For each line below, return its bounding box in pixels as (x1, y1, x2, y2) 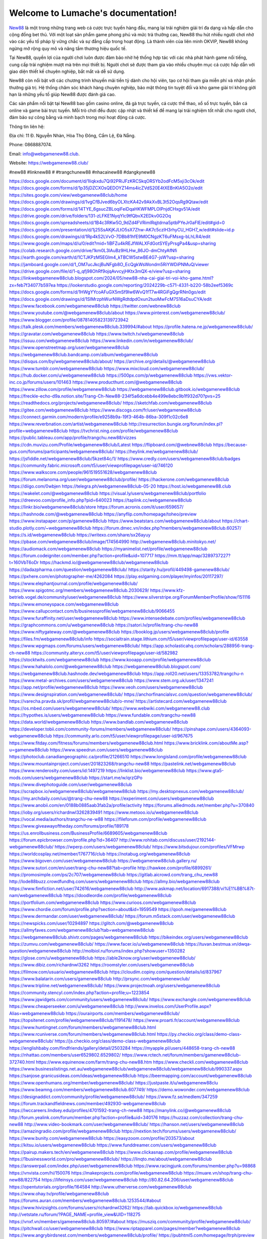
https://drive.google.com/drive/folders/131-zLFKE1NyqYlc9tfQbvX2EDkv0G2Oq (9, 213, 172, 219)
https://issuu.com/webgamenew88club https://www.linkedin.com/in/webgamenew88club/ (9, 338, 194, 343)
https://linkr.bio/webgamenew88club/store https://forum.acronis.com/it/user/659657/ (9, 504, 184, 510)
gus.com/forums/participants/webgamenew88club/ (9, 449, 115, 454)
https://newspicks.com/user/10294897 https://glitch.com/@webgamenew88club (9, 920, 174, 926)
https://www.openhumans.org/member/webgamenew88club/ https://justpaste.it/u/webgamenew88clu (9, 1079, 219, 1085)
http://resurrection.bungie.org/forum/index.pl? (129, 421, 223, 427)
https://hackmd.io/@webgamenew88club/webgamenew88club (40, 560, 169, 565)
